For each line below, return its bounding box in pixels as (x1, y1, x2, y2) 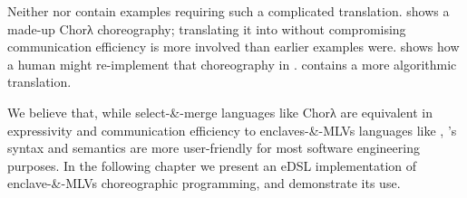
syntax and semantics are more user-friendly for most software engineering (7, 138, 420, 157)
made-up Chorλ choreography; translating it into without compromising (7, 19, 406, 38)
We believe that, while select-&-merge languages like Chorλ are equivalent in (7, 102, 433, 121)
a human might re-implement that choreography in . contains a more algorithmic (7, 54, 457, 73)
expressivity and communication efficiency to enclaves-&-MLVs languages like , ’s (7, 120, 457, 139)
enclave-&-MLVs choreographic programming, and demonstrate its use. (7, 174, 401, 193)
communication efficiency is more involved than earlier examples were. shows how (7, 37, 460, 56)
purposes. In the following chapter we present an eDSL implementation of (7, 156, 417, 174)
